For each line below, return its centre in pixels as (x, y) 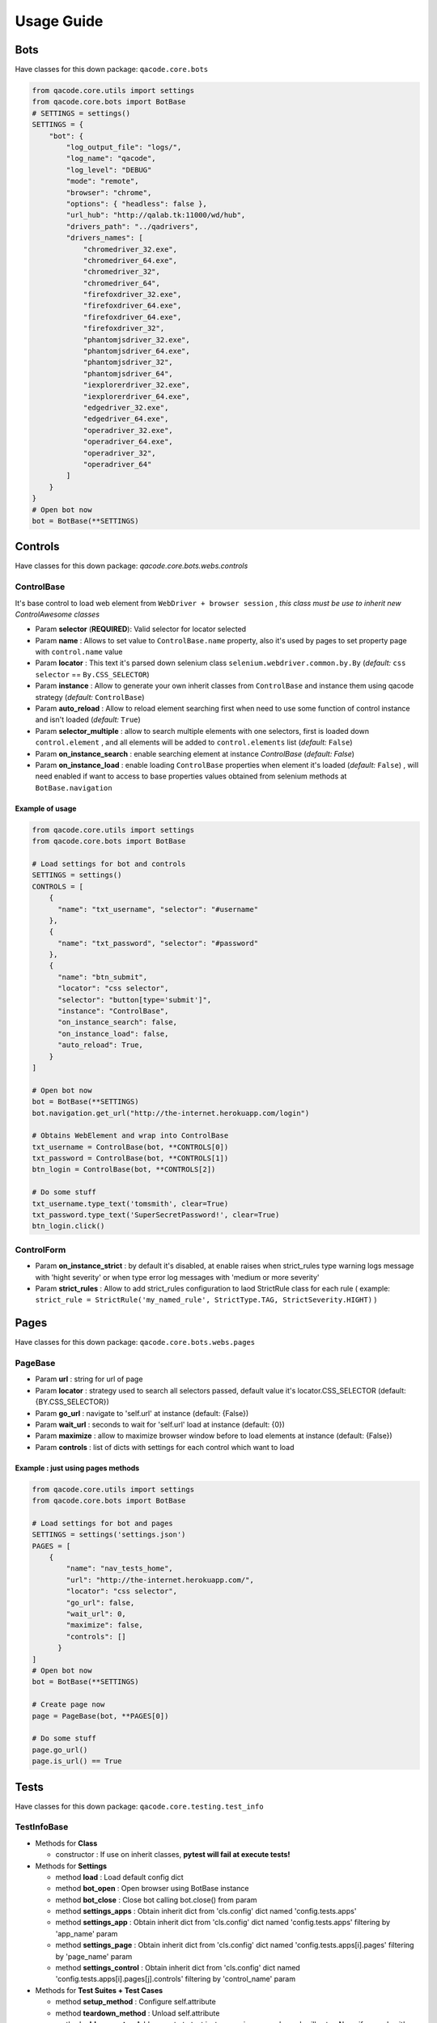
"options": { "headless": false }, (137, 204)
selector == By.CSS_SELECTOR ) (92, 674)
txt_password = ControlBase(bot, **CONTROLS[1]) (130, 1158)
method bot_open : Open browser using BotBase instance (152, 1889)
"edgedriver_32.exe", (126, 407)
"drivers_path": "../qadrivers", (132, 226)
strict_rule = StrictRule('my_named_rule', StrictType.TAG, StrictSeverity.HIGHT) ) (206, 1300)
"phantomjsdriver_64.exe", (136, 351)
